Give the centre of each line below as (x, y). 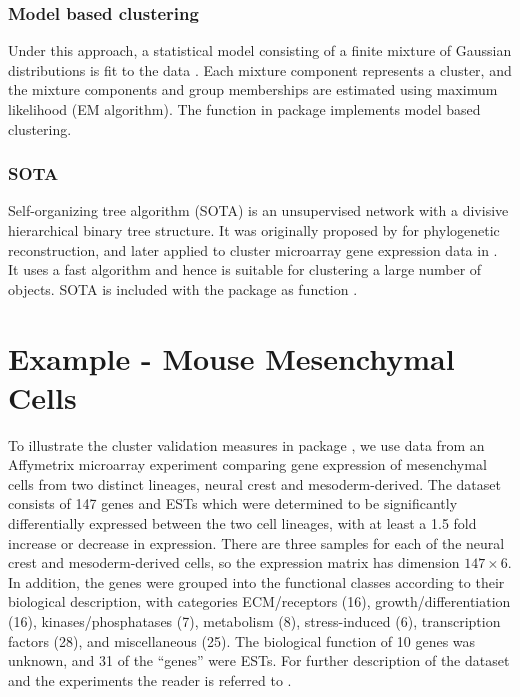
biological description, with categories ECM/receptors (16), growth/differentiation (259, 601)
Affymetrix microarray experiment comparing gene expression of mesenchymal (247, 464)
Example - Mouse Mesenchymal (231, 357)
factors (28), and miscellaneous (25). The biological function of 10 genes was (242, 640)
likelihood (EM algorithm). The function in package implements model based (244, 109)
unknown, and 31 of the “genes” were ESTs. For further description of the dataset (259, 660)
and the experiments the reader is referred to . (150, 679)
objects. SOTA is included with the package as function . (183, 288)
